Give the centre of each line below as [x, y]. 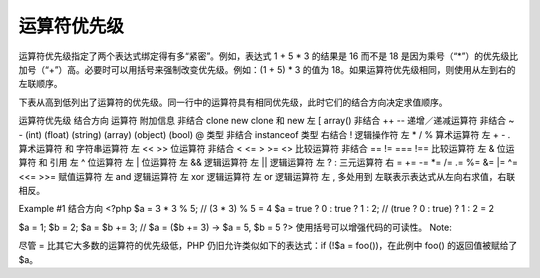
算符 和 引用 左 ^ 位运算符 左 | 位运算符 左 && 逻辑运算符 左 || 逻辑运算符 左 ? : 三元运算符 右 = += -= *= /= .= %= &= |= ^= [268, 162]
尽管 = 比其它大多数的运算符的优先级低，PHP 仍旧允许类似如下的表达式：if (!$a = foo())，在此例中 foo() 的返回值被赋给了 [268, 246]
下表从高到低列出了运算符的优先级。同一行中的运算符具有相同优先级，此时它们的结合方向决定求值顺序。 [233, 102]
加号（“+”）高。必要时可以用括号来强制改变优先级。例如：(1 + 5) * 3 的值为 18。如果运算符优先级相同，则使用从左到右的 [267, 69]
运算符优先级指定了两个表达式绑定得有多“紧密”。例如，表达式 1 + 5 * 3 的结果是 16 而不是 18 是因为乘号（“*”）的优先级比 [268, 56]
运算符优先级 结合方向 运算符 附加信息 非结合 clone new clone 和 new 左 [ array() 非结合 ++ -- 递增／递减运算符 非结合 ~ [266, 121]
